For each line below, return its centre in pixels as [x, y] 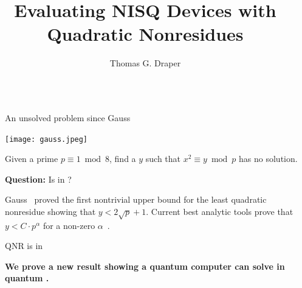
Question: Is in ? [38, 179]
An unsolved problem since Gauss [68, 117]
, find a [123, 159]
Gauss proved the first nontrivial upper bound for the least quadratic [136, 199]
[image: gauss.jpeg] [46, 139]
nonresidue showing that [50, 211]
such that [163, 159]
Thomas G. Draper [145, 63]
